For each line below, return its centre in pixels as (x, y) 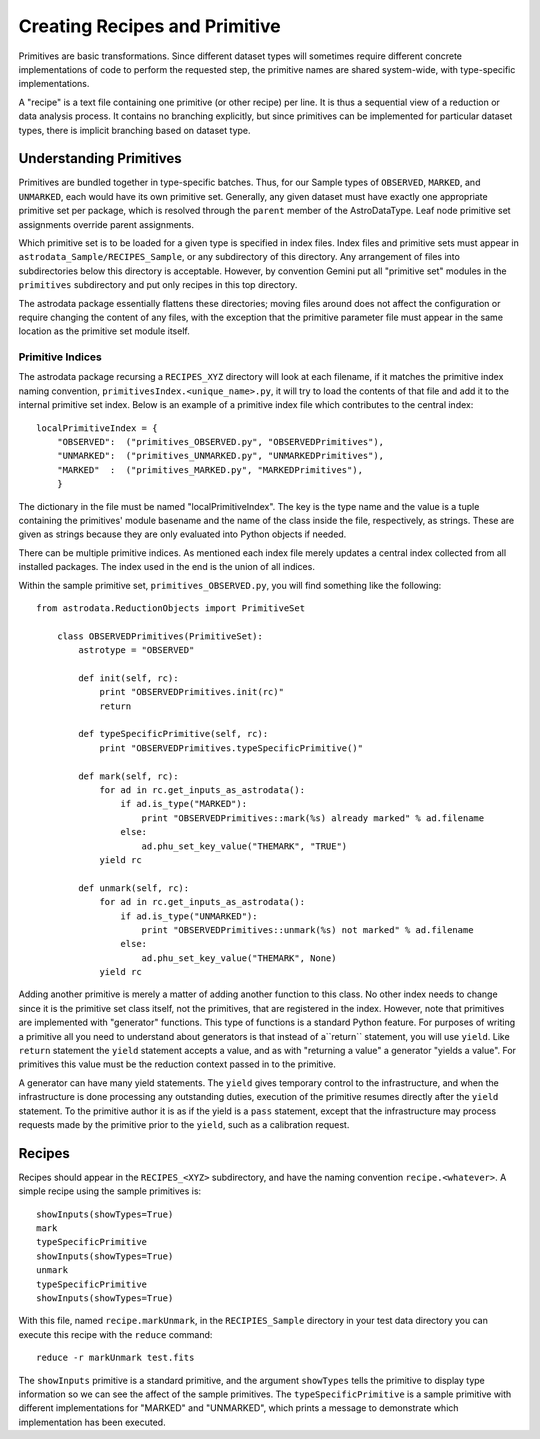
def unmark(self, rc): (134, 888)
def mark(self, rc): (128, 776)
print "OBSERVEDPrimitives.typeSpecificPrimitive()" (231, 748)
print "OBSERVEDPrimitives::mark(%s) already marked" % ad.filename (313, 818)
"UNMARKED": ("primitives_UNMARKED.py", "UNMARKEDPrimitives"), (220, 456)
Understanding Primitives (100, 158)
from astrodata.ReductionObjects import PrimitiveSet (170, 608)
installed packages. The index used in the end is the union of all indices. (166, 567)
